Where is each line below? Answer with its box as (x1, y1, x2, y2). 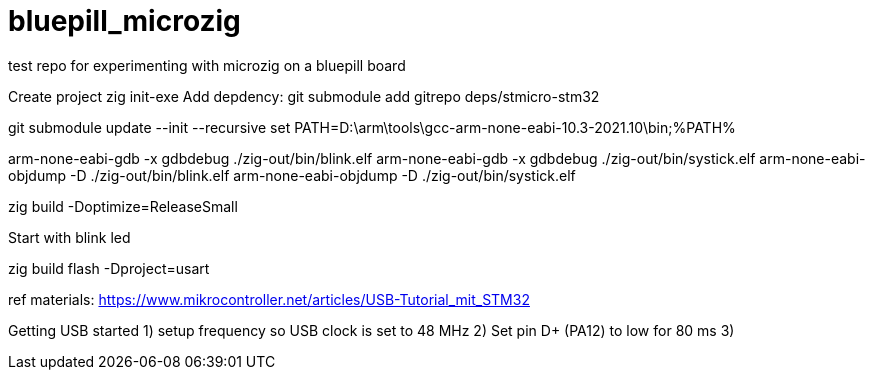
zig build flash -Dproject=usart (8, 259, 210, 277)
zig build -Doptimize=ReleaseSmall (8, 197, 238, 215)
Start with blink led (8, 228, 131, 246)
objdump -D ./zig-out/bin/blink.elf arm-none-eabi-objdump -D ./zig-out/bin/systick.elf (8, 166, 576, 184)
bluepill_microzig (8, 4, 241, 38)
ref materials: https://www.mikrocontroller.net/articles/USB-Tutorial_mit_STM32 (8, 290, 530, 308)
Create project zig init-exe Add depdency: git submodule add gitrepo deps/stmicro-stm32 (8, 87, 600, 105)
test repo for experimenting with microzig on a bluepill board (8, 56, 406, 74)
